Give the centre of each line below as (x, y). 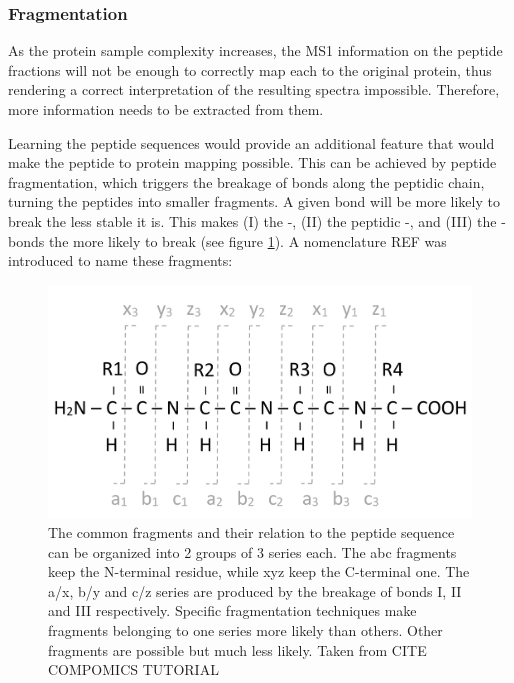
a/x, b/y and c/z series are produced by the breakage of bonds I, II (255, 590)
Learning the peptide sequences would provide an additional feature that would (251, 142)
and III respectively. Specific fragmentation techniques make (232, 610)
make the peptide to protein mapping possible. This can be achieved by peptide (252, 162)
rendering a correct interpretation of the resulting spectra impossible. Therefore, (254, 89)
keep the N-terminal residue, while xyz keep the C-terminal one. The (259, 571)
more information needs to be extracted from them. (166, 109)
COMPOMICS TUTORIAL (133, 669)
